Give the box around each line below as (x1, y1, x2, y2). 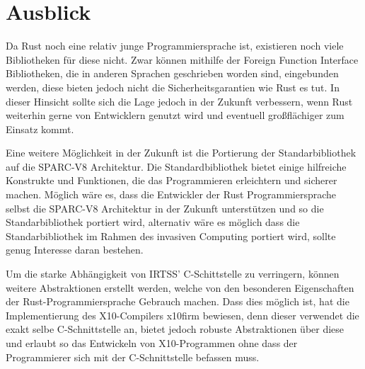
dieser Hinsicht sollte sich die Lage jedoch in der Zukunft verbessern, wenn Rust (6, 93, 353, 108)
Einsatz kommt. (6, 121, 74, 136)
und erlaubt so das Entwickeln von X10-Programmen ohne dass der (6, 336, 298, 350)
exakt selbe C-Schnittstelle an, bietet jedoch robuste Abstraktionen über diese (6, 322, 344, 336)
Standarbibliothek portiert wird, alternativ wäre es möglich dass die (6, 215, 300, 229)
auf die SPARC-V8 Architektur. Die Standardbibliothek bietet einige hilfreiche (6, 159, 347, 174)
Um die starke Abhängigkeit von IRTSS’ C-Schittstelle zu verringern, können (6, 266, 340, 281)
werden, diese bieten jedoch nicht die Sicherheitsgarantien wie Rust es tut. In (6, 79, 340, 94)
